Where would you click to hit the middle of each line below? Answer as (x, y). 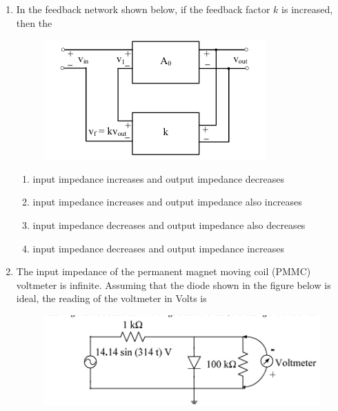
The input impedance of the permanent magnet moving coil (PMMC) (163, 271)
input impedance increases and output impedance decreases (158, 178)
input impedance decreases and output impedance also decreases (169, 224)
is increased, (307, 9)
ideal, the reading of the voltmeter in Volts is (111, 298)
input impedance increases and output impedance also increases (167, 202)
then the (34, 22)
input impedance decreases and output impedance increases (158, 248)
